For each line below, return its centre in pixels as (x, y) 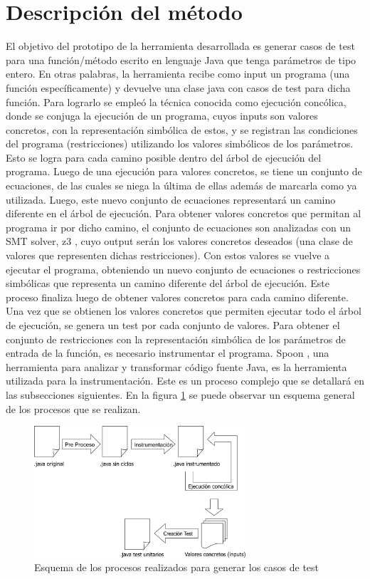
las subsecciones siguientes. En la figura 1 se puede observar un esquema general (180, 394)
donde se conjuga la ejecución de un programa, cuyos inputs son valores (162, 116)
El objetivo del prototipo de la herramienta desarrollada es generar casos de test (180, 46)
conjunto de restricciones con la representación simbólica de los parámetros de (176, 339)
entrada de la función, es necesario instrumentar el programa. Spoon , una (168, 353)
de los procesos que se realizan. (73, 408)
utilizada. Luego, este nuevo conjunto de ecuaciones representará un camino (171, 199)
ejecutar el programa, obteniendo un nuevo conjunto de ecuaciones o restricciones (183, 269)
